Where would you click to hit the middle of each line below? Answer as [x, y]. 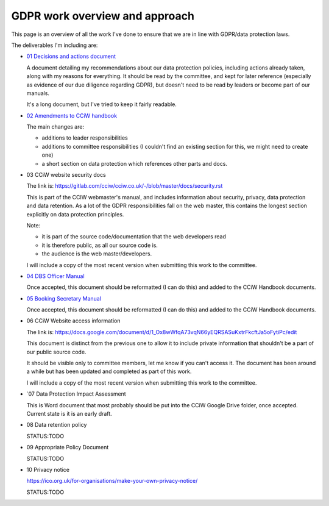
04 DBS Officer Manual [55, 276]
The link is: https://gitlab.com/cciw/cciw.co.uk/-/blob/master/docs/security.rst [125, 186]
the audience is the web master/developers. [97, 254]
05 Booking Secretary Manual [64, 298]
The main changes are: [55, 127]
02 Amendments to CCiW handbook [72, 115]
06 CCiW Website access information [73, 321]
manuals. [38, 93]
